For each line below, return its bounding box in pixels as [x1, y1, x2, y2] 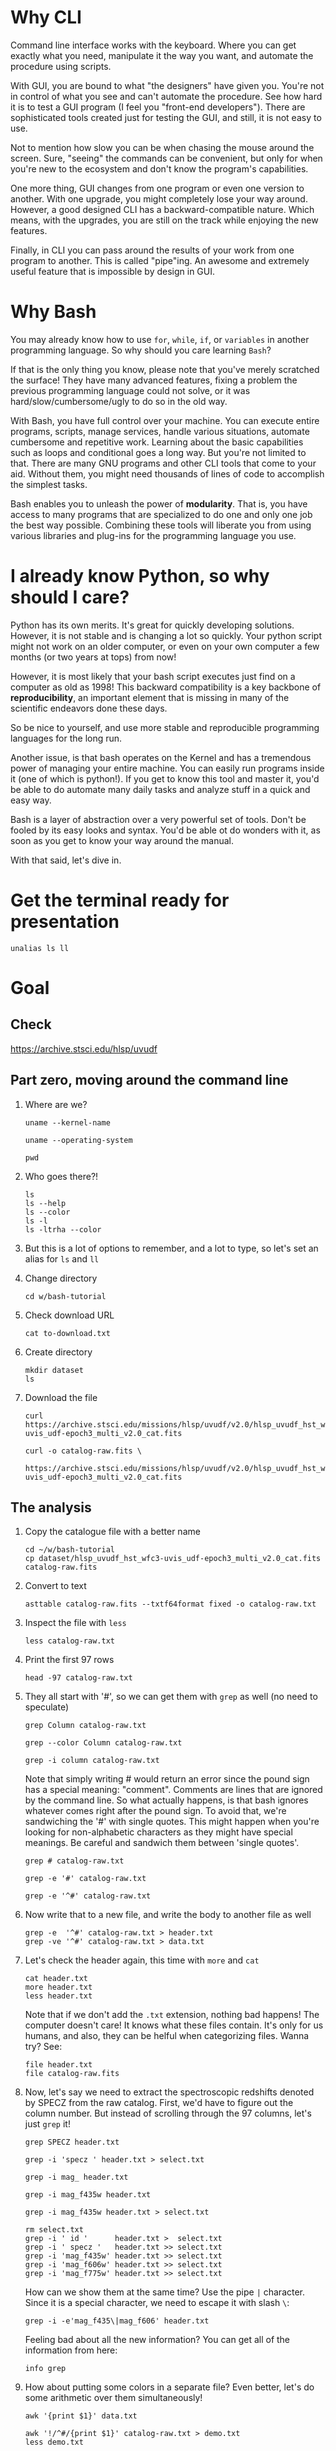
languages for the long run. [10, 732, 123, 744]
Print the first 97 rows [24, 1654, 115, 1666]
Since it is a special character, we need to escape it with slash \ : [24, 2297, 290, 2309]
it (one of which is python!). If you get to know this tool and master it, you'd [10, 772, 320, 785]
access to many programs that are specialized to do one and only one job [10, 508, 313, 520]
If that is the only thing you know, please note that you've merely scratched [10, 363, 320, 375]
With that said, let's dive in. [10, 854, 122, 866]
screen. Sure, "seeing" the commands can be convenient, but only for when [10, 152, 323, 164]
